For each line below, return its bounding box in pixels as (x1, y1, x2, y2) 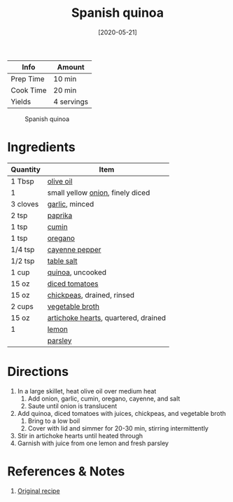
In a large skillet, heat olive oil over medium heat (17, 386, 157, 395)
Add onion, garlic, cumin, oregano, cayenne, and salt (27, 394, 181, 403)
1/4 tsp (10, 244, 35, 254)
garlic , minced (47, 199, 94, 209)
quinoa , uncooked (47, 267, 107, 277)
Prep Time (10, 74, 45, 83)
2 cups (10, 301, 34, 311)
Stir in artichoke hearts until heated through (17, 431, 143, 440)
